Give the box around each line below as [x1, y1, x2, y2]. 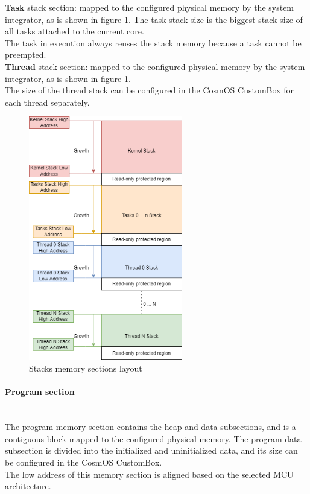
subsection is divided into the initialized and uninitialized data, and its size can [5, 444, 298, 457]
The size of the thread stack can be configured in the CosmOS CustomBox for [5, 84, 294, 97]
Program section [5, 385, 75, 398]
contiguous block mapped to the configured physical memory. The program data [5, 432, 302, 445]
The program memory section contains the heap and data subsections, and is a [5, 420, 296, 433]
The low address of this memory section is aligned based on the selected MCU [5, 467, 294, 480]
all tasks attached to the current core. [5, 25, 144, 37]
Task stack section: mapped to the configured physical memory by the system [5, 1, 294, 13]
